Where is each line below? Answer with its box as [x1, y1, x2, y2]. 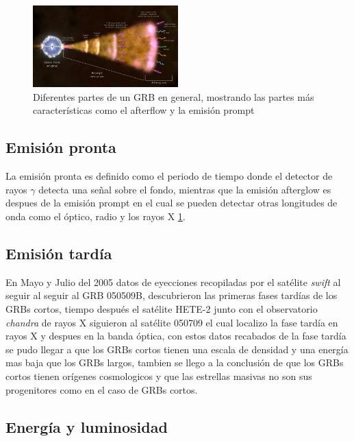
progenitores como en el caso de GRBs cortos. [5, 382, 198, 396]
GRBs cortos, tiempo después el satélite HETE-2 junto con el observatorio [5, 302, 318, 315]
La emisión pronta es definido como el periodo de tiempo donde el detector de [5, 169, 333, 183]
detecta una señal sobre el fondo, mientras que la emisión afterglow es [38, 182, 331, 196]
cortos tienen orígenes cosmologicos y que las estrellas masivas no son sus [5, 368, 312, 383]
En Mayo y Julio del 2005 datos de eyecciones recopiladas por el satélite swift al [5, 274, 341, 289]
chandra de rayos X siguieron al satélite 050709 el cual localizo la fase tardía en [5, 315, 338, 329]
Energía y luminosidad [5, 416, 168, 437]
